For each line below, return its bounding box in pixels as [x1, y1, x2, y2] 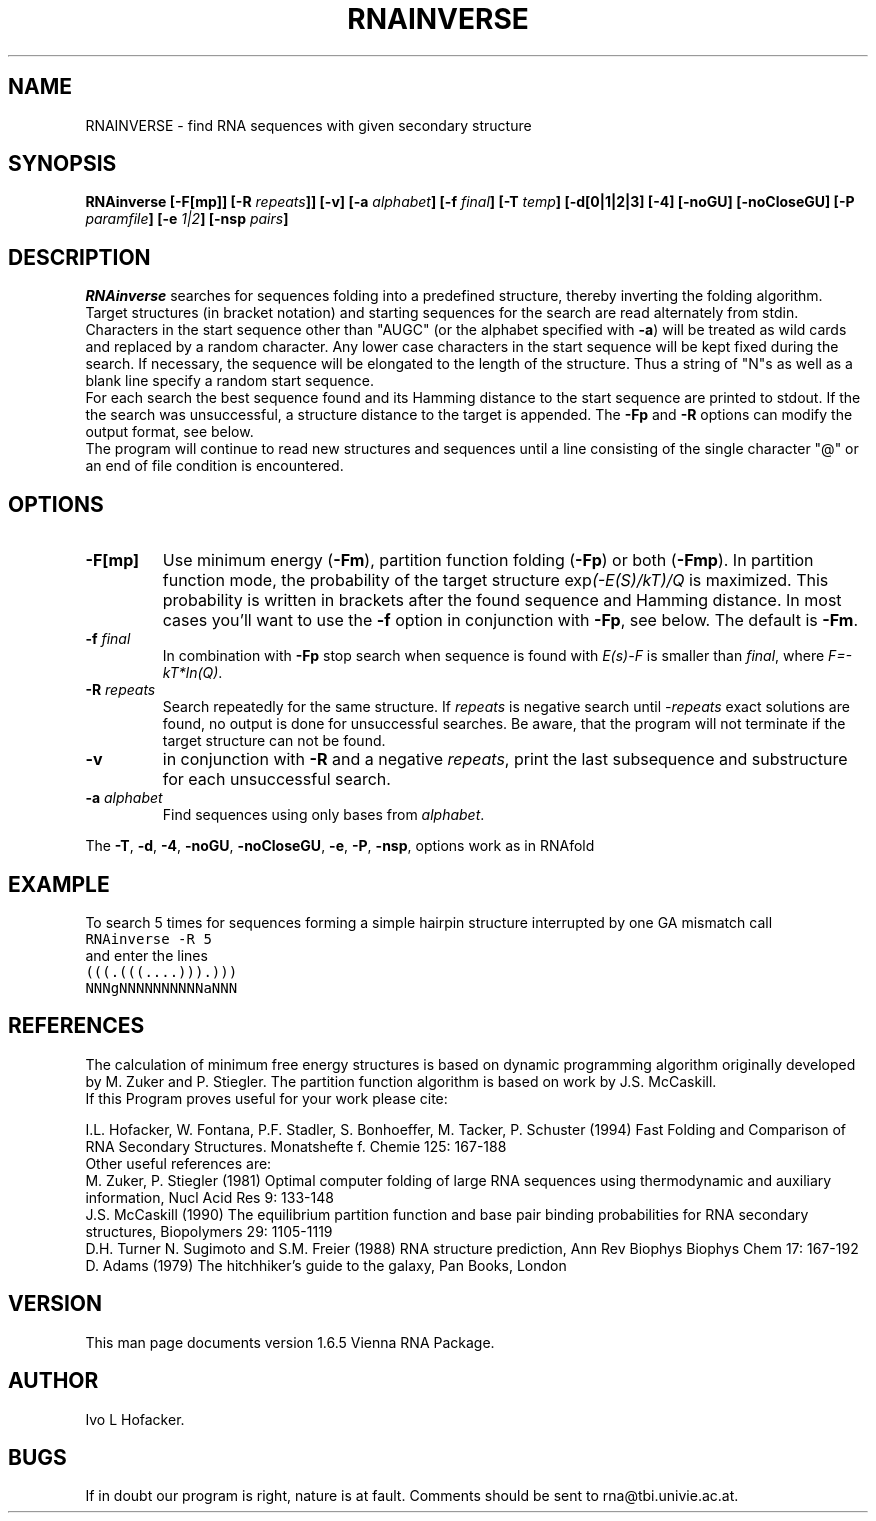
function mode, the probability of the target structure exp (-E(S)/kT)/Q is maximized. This [162, 570, 829, 591]
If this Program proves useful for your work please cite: [85, 1089, 448, 1107]
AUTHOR [8, 1368, 99, 1394]
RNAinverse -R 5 [85, 930, 212, 947]
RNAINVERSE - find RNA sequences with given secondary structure [85, 116, 532, 134]
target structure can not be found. [162, 732, 386, 750]
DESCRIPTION [8, 244, 151, 270]
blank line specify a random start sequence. [85, 372, 375, 390]
